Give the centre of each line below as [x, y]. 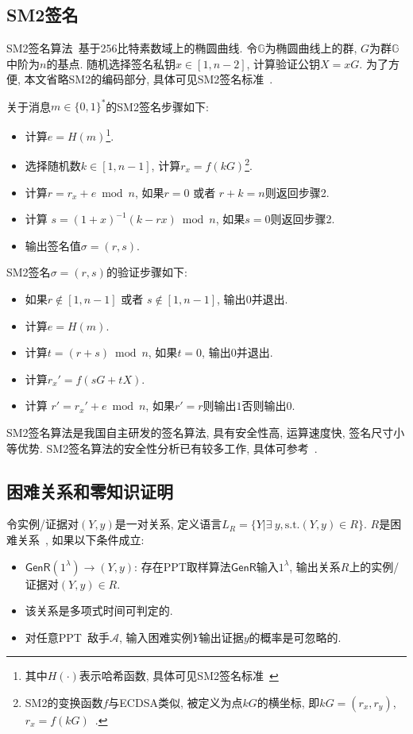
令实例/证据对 [42, 524]
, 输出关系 [315, 566]
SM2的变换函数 [64, 702]
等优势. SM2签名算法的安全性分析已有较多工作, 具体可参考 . [162, 448]
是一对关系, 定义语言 [168, 524]
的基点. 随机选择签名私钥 [111, 63]
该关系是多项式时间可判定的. [99, 610]
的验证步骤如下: [147, 272]
